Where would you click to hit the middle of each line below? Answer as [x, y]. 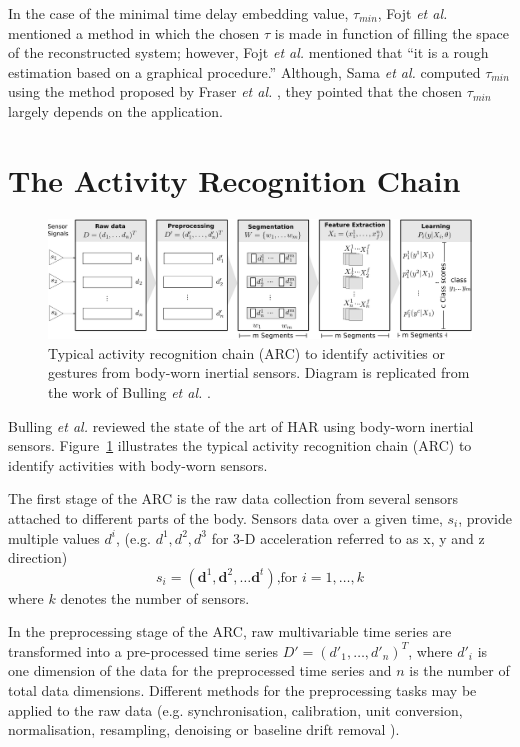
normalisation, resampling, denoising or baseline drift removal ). [204, 729]
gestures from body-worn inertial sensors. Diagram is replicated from [259, 372]
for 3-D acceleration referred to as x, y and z [348, 537]
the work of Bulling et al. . [129, 391]
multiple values [54, 537]
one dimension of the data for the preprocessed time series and [200, 670]
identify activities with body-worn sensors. [138, 464]
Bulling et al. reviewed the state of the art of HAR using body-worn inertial [241, 425]
